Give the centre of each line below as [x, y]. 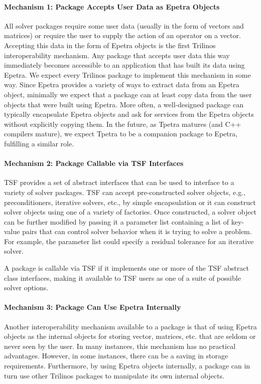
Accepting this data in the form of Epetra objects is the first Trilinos [110, 45]
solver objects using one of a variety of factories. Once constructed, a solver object [130, 212]
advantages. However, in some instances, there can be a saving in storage [116, 356]
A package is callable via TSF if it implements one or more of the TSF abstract [126, 268]
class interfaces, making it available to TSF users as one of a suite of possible [122, 277]
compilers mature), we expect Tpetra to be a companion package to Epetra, [121, 134]
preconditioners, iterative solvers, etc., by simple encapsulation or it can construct [130, 202]
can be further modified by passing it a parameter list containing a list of [117, 221]
